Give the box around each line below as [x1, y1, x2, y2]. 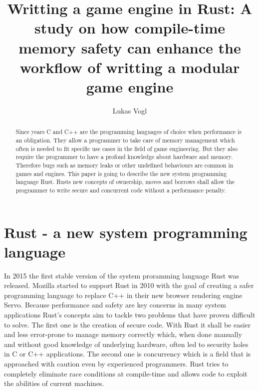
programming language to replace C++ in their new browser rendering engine [4, 289, 243, 300]
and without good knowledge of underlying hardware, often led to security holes [4, 338, 249, 349]
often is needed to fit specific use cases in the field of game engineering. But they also [15, 144, 238, 152]
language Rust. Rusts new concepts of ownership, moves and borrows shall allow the [15, 177, 235, 186]
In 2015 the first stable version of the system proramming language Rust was [4, 270, 240, 280]
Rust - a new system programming [4, 221, 248, 242]
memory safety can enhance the [18, 37, 241, 57]
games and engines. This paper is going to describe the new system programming [15, 169, 227, 177]
